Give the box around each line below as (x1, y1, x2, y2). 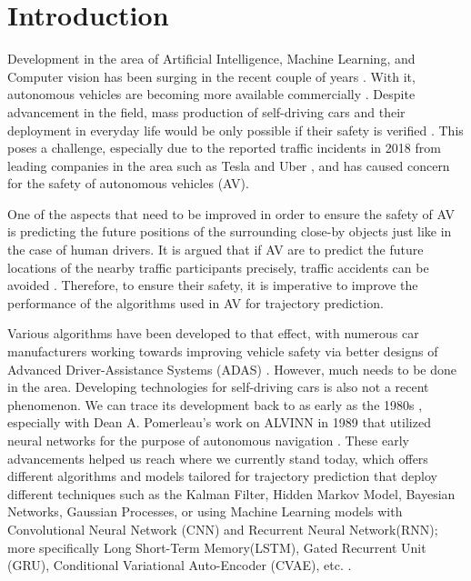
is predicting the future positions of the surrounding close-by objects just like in (7, 222, 452, 241)
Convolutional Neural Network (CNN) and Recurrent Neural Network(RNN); (7, 519, 438, 538)
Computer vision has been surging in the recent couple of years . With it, (7, 66, 416, 85)
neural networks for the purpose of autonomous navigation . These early (7, 431, 409, 449)
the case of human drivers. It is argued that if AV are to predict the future (7, 240, 424, 259)
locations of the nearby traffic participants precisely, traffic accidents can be (7, 257, 429, 276)
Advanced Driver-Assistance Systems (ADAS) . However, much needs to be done (7, 359, 457, 378)
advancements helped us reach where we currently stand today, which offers (7, 448, 428, 467)
